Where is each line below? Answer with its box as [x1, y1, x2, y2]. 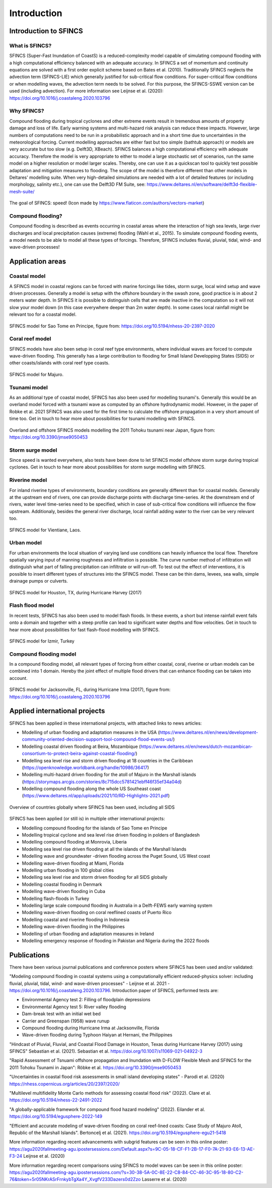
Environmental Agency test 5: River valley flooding [22, 1004, 126, 1010]
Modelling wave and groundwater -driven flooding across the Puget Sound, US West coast [22, 853, 211, 859]
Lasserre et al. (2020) [142, 1176, 187, 1182]
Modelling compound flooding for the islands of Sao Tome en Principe [22, 825, 167, 831]
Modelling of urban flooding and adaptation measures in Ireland [22, 931, 154, 937]
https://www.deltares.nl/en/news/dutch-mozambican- [140, 743, 253, 749]
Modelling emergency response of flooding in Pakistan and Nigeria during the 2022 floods [22, 937, 210, 944]
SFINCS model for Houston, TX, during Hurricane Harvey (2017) [9, 589, 142, 595]
